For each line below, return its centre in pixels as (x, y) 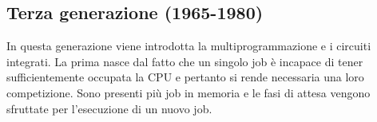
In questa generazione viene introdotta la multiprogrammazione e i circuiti (189, 46)
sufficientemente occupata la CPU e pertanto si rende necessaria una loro (185, 77)
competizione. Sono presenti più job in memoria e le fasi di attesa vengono (188, 92)
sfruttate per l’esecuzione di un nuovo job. (109, 108)
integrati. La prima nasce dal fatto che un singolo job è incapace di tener (185, 61)
